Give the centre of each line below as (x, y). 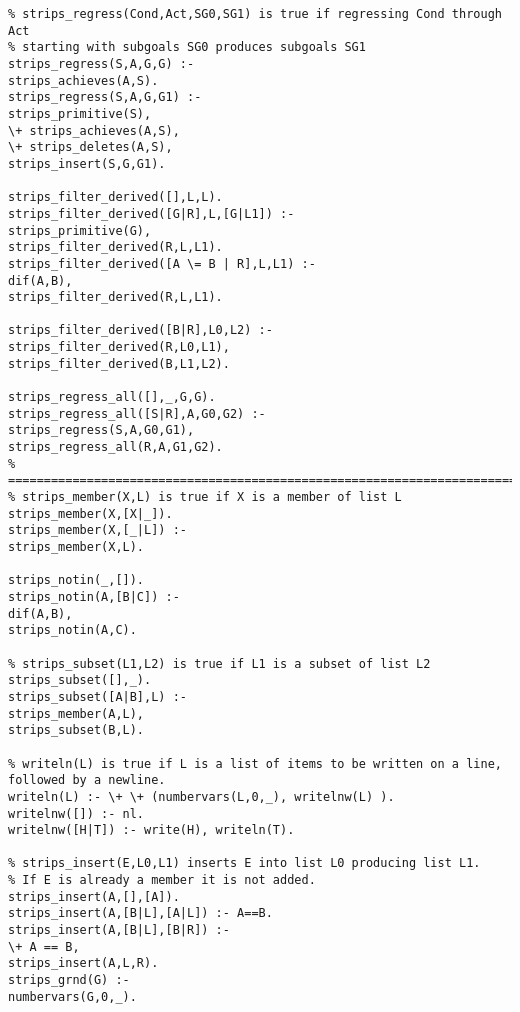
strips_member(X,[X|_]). (90, 513)
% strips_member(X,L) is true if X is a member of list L (205, 497)
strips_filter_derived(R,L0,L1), (119, 347)
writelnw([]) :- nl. (76, 813)
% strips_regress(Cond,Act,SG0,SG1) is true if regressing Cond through (255, 14)
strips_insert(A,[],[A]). (94, 896)
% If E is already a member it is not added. (162, 880)
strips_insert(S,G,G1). (87, 163)
